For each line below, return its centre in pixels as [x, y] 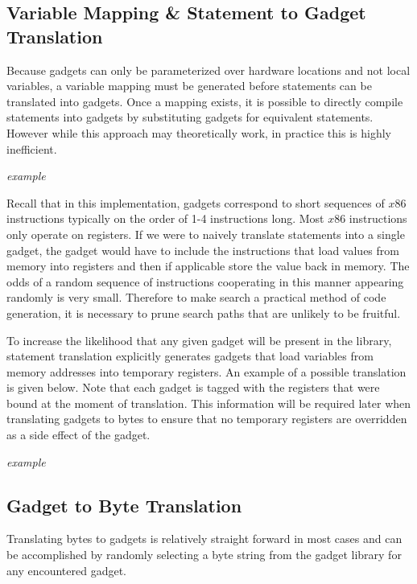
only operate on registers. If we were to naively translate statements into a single [206, 234]
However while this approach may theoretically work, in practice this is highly [199, 132]
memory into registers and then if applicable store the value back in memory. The [208, 266]
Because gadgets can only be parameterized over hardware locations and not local [208, 70]
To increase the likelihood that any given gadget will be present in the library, [199, 340]
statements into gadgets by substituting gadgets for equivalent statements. [190, 117]
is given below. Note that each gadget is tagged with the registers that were [193, 387]
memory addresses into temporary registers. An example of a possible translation [206, 371]
